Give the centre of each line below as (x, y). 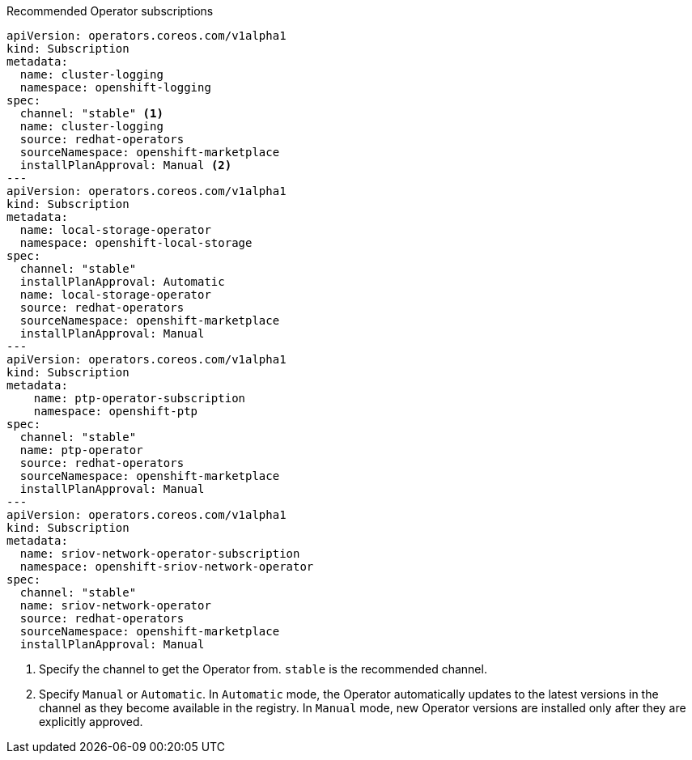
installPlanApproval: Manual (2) (126, 165)
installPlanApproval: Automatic (122, 282)
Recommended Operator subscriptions (110, 11)
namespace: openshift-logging (115, 87)
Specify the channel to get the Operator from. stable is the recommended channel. (263, 669)
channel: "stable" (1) (91, 113)
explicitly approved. (91, 722)
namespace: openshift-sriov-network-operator (167, 567)
